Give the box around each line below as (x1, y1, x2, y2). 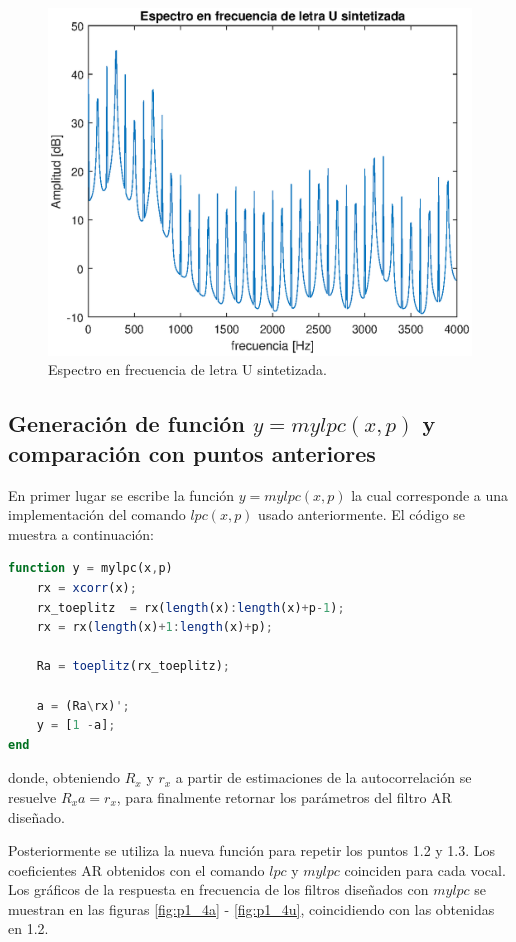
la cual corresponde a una (351, 484, 509, 505)
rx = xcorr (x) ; (36, 580, 137, 595)
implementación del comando (8, 504, 186, 525)
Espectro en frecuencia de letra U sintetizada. (48, 359, 327, 380)
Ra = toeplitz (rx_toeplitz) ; (36, 659, 230, 674)
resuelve (8, 786, 57, 807)
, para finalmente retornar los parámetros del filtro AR (116, 786, 452, 807)
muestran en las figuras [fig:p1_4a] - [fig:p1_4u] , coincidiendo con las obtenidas (8, 898, 495, 919)
